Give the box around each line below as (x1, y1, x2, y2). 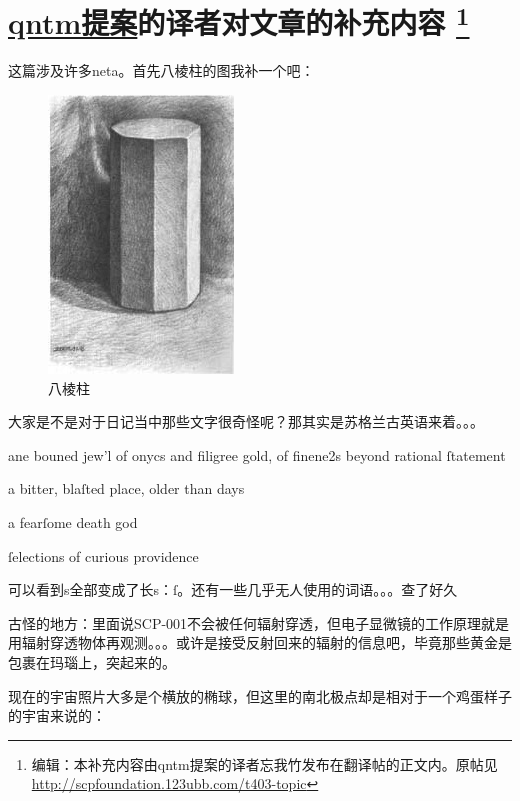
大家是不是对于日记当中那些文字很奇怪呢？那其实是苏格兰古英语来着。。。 (8, 411, 484, 432)
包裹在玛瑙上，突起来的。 (8, 651, 176, 672)
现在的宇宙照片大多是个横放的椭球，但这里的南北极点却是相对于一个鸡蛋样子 (8, 685, 512, 706)
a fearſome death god (8, 512, 138, 533)
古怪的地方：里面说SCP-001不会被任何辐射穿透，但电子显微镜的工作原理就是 (8, 612, 510, 633)
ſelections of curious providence (8, 545, 199, 566)
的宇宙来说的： (8, 705, 106, 726)
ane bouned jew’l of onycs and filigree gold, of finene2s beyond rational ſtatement (8, 444, 506, 465)
